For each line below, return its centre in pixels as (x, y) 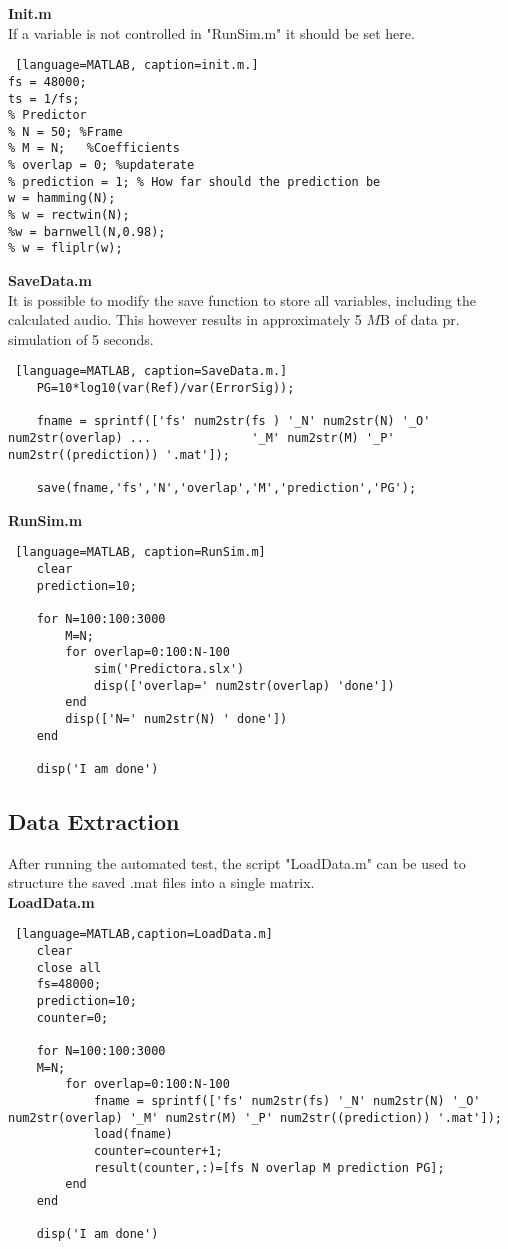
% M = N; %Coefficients (94, 148)
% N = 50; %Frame (65, 131)
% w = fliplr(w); (65, 248)
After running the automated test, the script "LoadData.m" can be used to (237, 862)
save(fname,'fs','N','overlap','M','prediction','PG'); (226, 488)
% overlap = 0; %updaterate (101, 165)
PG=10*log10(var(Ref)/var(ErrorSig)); (165, 388)
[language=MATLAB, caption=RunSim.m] (140, 552)
